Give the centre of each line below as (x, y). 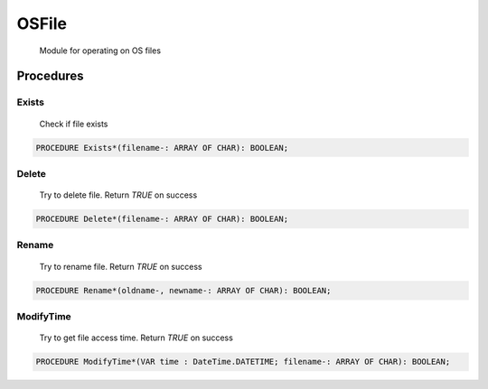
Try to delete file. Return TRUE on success (118, 195)
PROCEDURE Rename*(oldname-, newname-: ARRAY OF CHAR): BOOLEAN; (183, 290)
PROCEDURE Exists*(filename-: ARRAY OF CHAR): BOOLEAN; (162, 148)
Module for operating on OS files (100, 51)
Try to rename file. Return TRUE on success (121, 266)
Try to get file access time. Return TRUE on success (136, 338)
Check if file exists (74, 124)
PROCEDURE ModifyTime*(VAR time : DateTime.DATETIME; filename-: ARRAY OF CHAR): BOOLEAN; (243, 362)
